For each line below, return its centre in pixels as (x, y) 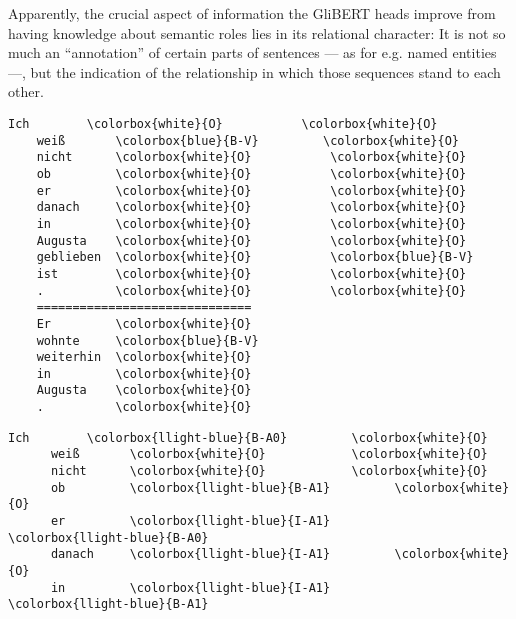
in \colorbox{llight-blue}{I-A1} (190, 587)
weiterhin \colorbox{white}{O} (144, 357)
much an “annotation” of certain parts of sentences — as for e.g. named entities (252, 52)
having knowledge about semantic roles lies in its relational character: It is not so (257, 32)
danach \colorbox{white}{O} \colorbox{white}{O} (251, 207)
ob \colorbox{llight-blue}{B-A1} (190, 487)
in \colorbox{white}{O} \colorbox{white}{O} (251, 223)
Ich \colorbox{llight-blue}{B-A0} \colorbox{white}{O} (248, 437)
